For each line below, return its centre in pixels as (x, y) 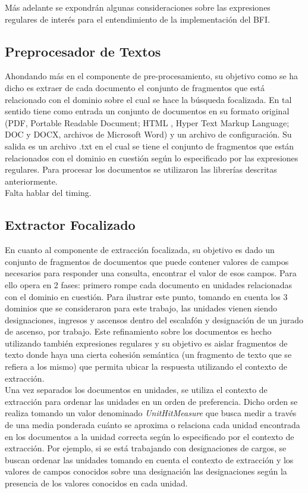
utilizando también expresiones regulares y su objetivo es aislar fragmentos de (146, 343)
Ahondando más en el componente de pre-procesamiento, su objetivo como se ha (152, 76)
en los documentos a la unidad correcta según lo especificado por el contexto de (150, 436)
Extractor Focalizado (70, 225)
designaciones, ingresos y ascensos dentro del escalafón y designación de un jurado (154, 319)
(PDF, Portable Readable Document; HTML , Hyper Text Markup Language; (147, 122)
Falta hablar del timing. (48, 193)
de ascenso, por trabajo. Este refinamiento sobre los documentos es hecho (138, 331)
